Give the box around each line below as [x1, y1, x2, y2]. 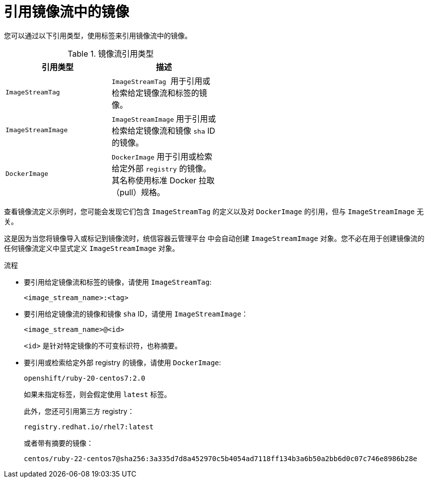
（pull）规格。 [112, 187, 165, 197]
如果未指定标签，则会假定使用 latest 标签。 [24, 390, 171, 399]
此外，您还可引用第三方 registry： [24, 406, 135, 415]
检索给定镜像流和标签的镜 [112, 87, 208, 98]
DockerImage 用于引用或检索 [112, 151, 213, 161]
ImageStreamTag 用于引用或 [112, 76, 211, 86]
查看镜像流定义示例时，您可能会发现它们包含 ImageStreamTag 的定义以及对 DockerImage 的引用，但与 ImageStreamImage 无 [4, 207, 424, 216]
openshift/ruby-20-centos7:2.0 [24, 374, 145, 382]
